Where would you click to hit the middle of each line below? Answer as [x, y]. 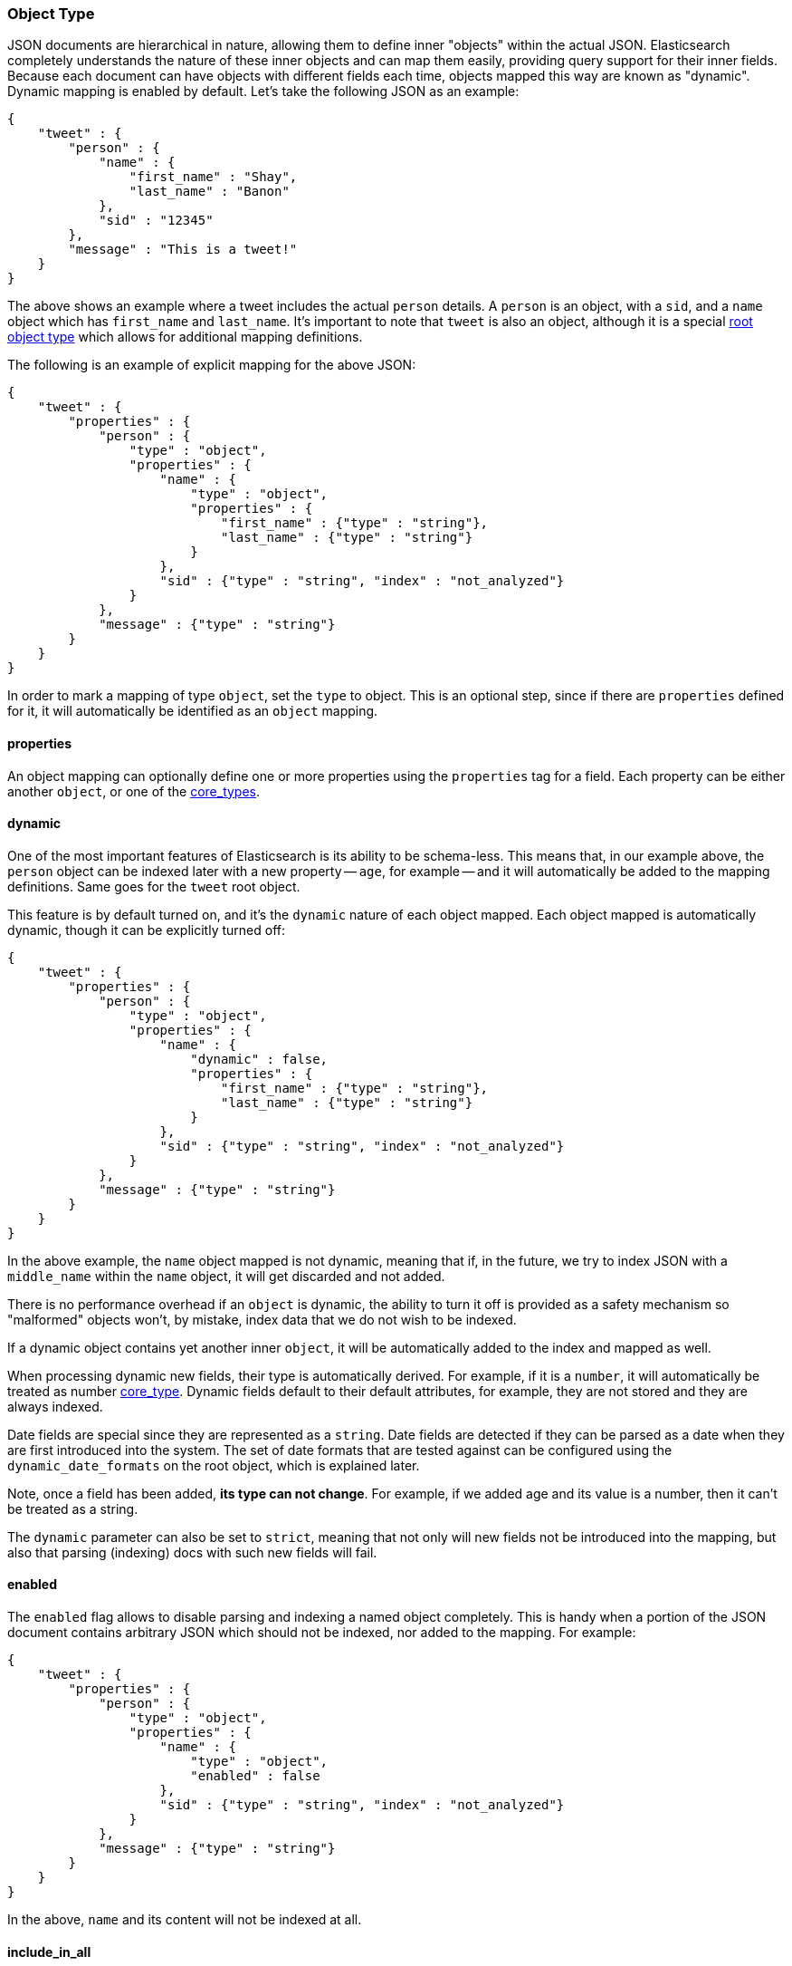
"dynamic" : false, [259, 1059]
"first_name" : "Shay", [213, 177]
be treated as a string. [73, 1508]
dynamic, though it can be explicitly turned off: [146, 930]
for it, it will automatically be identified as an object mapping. [193, 711]
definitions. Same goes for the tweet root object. [154, 886]
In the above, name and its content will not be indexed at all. [185, 1920]
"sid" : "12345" [156, 221]
